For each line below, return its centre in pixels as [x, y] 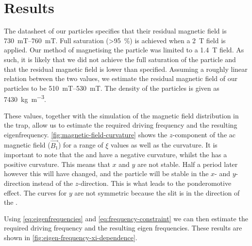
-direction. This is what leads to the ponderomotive [155, 183]
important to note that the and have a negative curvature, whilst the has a [116, 155]
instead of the [53, 183]
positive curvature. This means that [57, 164]
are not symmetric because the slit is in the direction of [157, 192]
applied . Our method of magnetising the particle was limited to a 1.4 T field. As [124, 50]
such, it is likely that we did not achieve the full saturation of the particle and [120, 59]
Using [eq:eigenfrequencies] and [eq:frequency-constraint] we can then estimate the [126, 218]
